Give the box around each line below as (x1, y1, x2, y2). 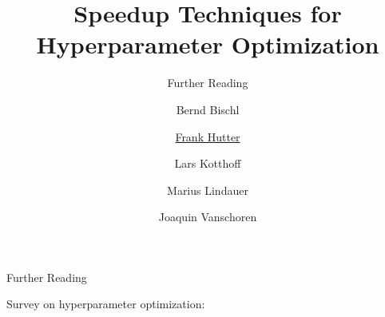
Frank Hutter (175, 128, 240, 145)
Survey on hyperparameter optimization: (6, 295, 205, 312)
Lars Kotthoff (174, 155, 241, 172)
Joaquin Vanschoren (158, 208, 257, 225)
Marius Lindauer (167, 181, 248, 198)
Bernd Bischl (176, 101, 240, 117)
